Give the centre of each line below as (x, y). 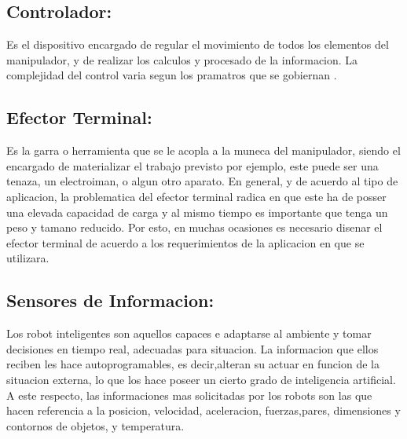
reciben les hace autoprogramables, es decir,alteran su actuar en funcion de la (193, 364)
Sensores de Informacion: (110, 300)
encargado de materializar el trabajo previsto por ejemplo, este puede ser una (192, 165)
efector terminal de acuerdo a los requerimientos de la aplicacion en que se (185, 242)
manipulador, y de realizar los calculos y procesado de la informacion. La (182, 59)
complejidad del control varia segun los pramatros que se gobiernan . (172, 75)
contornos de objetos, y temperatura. (95, 425)
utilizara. (28, 258)
